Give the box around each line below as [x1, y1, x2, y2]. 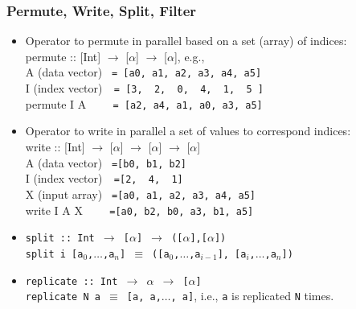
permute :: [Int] [25, 47, 101, 64]
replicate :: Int [25, 275, 118, 287]
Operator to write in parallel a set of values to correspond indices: [25, 122, 351, 139]
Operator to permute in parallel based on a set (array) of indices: [25, 32, 347, 49]
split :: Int [25, 233, 95, 245]
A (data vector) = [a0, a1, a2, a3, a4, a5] [25, 64, 262, 80]
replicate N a [25, 291, 100, 303]
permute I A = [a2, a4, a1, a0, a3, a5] [25, 95, 263, 112]
